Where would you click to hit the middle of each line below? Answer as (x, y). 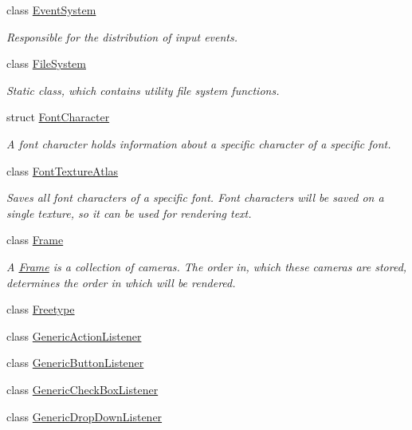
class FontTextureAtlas (63, 170)
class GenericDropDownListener (84, 416)
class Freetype (41, 309)
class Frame (35, 240)
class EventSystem (51, 10)
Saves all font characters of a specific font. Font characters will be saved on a (195, 197)
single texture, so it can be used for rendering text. (129, 213)
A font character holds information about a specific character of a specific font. (199, 143)
